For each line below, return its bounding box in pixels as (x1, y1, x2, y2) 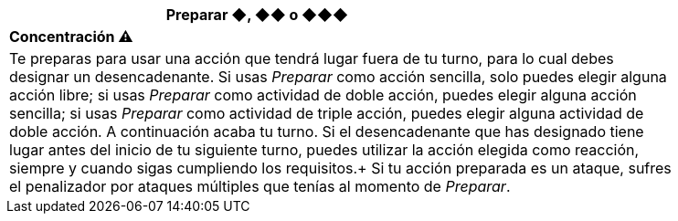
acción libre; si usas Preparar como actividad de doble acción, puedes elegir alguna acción (9, 86, 637, 104)
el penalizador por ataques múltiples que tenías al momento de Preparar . (9, 177, 511, 195)
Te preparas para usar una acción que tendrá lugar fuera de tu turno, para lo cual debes (9, 49, 614, 68)
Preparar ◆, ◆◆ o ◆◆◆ (165, 5, 348, 24)
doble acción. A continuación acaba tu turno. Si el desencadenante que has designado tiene (9, 122, 644, 141)
